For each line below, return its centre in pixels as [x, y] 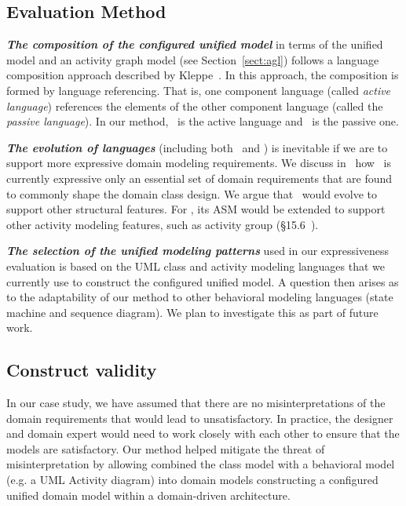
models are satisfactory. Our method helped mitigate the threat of [166, 448]
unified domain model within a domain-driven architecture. [148, 495]
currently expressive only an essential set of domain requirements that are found [199, 178]
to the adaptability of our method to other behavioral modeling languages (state [200, 297]
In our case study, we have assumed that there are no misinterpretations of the [196, 403]
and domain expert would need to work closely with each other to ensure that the [203, 433]
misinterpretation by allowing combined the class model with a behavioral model [201, 464]
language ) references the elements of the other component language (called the [195, 106]
